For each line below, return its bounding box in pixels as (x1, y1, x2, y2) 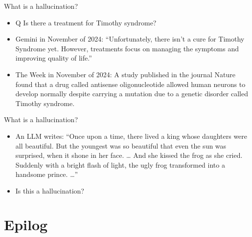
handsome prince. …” (15, 169, 78, 179)
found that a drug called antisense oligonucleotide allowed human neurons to (15, 79, 246, 89)
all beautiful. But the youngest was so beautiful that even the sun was (15, 140, 227, 151)
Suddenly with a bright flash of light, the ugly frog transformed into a (15, 159, 225, 170)
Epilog (4, 214, 48, 234)
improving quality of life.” (15, 53, 92, 63)
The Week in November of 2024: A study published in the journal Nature (15, 69, 235, 79)
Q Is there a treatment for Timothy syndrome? (15, 17, 157, 27)
